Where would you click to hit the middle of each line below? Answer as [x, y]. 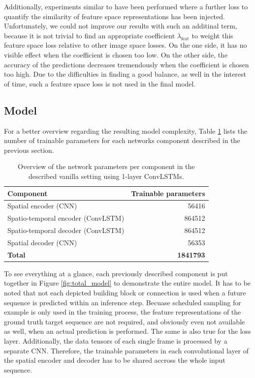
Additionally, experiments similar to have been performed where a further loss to [126, 6]
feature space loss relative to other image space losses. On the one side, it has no [126, 45]
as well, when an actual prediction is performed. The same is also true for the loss [127, 331]
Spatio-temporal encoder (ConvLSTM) [66, 218]
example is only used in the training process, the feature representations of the [123, 312]
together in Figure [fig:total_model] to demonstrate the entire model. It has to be [127, 283]
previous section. [29, 150]
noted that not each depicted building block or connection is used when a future [125, 293]
